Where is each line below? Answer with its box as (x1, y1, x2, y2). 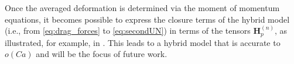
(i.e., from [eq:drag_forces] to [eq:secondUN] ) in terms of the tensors (5, 24, 251, 37)
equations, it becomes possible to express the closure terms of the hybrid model (5, 13, 290, 25)
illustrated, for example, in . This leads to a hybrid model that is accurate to (5, 36, 281, 48)
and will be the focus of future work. (36, 48, 167, 60)
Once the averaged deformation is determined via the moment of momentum (5, 2, 280, 13)
